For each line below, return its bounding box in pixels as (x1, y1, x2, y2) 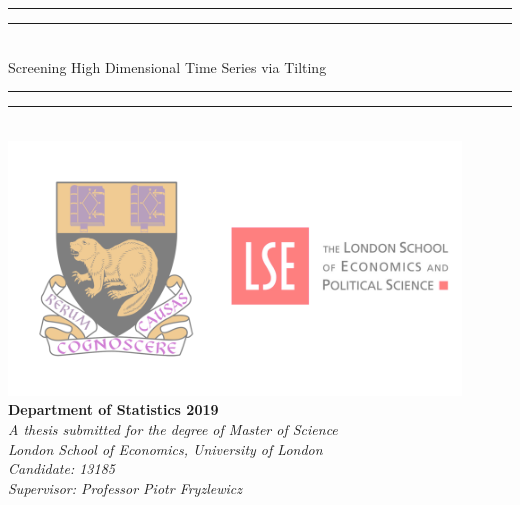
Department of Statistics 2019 (8, 399, 219, 420)
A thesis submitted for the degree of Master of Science (8, 418, 338, 439)
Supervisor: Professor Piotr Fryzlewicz (8, 477, 242, 498)
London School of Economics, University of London (8, 438, 323, 459)
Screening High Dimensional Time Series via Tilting (8, 56, 327, 77)
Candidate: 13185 (8, 458, 115, 479)
